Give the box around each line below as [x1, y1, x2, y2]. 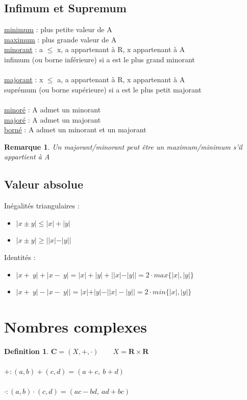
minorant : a [4, 44, 43, 55]
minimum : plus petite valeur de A [4, 24, 112, 35]
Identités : [4, 251, 36, 262]
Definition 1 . [4, 345, 49, 356]
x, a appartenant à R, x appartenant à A [57, 44, 185, 55]
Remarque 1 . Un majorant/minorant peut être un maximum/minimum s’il [4, 141, 242, 152]
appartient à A [4, 151, 50, 162]
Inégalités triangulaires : [4, 200, 80, 211]
